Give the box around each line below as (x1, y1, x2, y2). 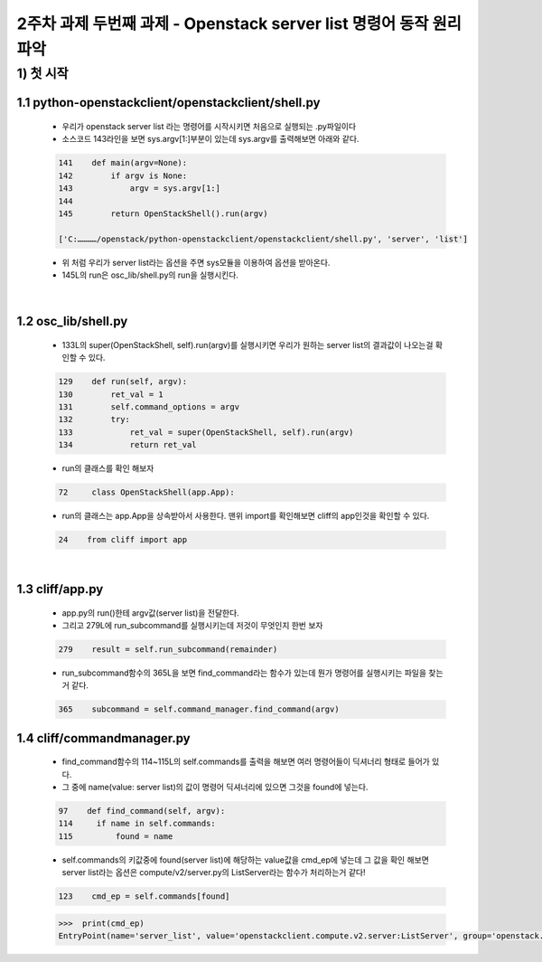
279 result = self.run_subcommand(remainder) (58, 644, 278, 655)
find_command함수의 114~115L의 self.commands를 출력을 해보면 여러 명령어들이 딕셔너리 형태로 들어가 (61, 756, 431, 768)
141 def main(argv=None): (58, 158, 188, 168)
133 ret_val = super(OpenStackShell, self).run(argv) (58, 427, 354, 438)
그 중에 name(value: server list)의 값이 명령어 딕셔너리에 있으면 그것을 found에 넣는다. (61, 782, 369, 793)
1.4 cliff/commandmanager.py (16, 731, 191, 746)
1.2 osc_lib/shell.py (16, 314, 128, 329)
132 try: (58, 414, 131, 425)
